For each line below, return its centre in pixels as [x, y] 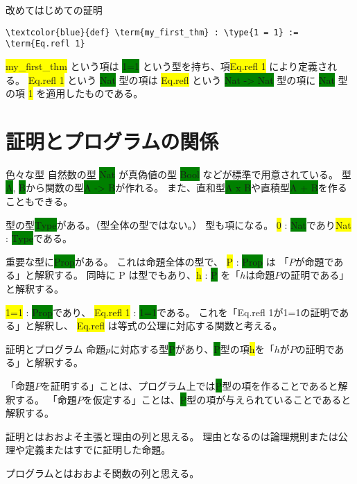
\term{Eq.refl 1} [45, 44]
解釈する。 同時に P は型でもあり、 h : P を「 [137, 275]
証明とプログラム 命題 [56, 348]
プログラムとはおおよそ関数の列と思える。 [103, 473]
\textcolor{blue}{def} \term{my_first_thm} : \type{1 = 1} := [152, 32]
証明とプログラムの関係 [112, 140]
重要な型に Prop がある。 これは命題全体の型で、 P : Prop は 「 [147, 261]
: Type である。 [39, 238]
